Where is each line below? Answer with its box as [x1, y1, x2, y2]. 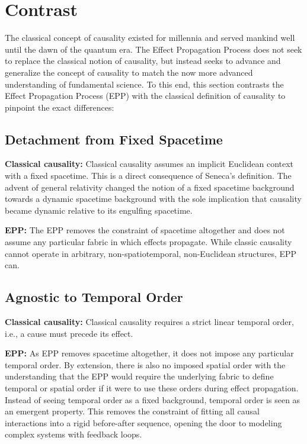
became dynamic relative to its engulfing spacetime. [5, 204, 193, 216]
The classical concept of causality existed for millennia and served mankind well [5, 31, 295, 44]
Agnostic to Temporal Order [5, 288, 183, 306]
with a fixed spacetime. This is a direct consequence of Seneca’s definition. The [5, 169, 292, 182]
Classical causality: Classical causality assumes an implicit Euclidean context [5, 157, 294, 170]
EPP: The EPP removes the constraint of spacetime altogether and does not [5, 224, 285, 236]
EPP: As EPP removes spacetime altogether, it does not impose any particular [5, 347, 294, 359]
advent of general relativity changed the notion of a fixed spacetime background [5, 181, 295, 193]
